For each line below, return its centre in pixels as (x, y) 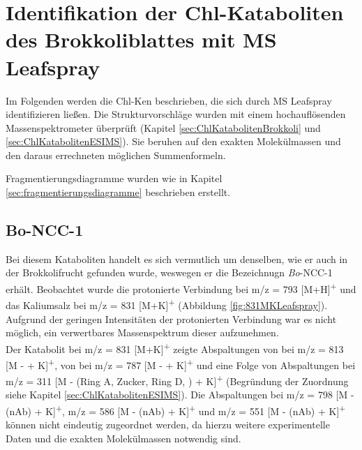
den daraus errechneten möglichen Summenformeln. (116, 155)
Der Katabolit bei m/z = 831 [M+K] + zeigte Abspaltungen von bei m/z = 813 (175, 347)
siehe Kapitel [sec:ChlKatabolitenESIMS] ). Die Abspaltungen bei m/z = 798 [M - (180, 395)
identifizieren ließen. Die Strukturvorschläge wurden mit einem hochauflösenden (176, 114)
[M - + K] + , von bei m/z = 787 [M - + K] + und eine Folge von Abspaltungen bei (181, 363)
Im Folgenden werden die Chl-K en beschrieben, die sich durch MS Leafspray (169, 100)
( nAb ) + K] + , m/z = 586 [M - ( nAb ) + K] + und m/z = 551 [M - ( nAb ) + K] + (176, 410)
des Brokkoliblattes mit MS (141, 39)
